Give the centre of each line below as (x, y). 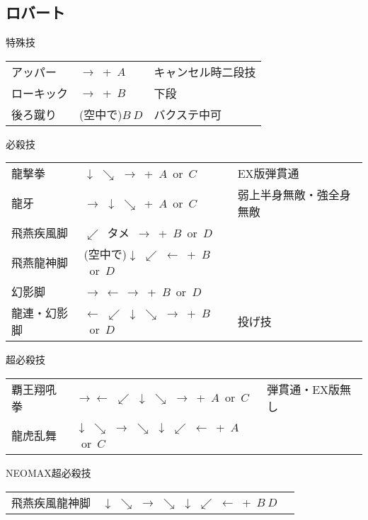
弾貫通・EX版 (304, 389)
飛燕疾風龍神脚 (51, 502)
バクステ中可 (188, 114)
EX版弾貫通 (268, 174)
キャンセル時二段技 (205, 72)
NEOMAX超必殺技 (48, 472)
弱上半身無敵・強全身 (294, 195)
